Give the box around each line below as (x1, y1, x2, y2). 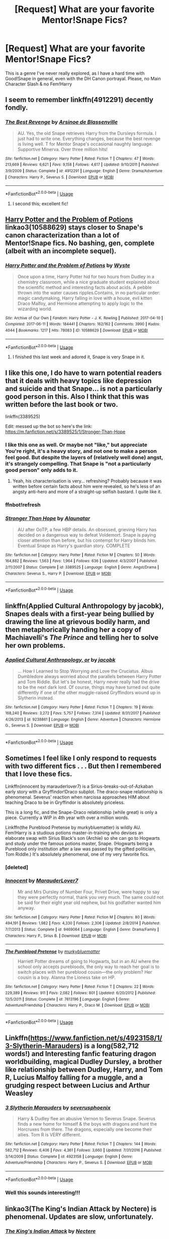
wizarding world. (17, 306, 53, 312)
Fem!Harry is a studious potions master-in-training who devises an (5, 830, 143, 836)
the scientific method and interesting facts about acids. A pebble (17, 284, 152, 290)
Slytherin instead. (17, 695, 54, 701)
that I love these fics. (5, 770, 72, 779)
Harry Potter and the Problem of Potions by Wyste (5, 262, 130, 269)
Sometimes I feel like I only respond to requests (5, 754, 157, 763)
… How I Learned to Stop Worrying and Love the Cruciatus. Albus (17, 668, 153, 674)
